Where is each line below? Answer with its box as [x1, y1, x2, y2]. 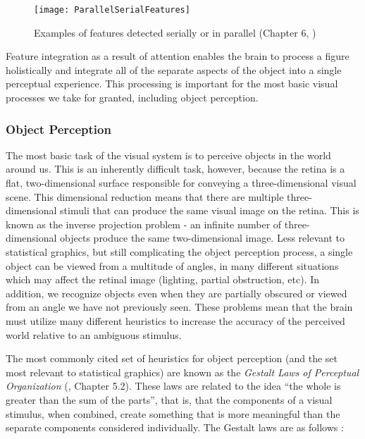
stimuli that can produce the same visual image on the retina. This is [60, 203, 359, 218]
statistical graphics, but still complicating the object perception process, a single [6, 245, 353, 259]
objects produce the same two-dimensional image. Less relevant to [60, 230, 345, 245]
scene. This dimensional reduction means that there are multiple [6, 189, 284, 204]
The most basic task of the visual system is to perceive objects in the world [6, 147, 331, 162]
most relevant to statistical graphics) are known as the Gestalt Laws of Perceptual [6, 364, 359, 379]
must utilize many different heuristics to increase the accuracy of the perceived [6, 313, 345, 328]
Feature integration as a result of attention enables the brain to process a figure [6, 49, 349, 63]
